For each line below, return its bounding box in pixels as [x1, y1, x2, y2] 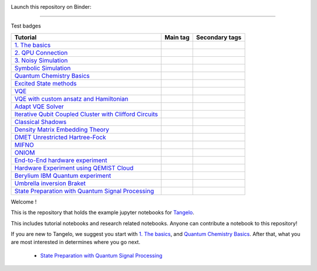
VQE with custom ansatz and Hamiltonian [14, 94, 129, 102]
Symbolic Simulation [14, 64, 71, 72]
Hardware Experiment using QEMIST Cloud [14, 164, 134, 172]
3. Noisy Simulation [14, 56, 68, 64]
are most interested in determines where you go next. [11, 239, 141, 246]
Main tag [164, 33, 190, 41]
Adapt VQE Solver [14, 102, 64, 111]
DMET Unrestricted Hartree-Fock [14, 133, 106, 141]
